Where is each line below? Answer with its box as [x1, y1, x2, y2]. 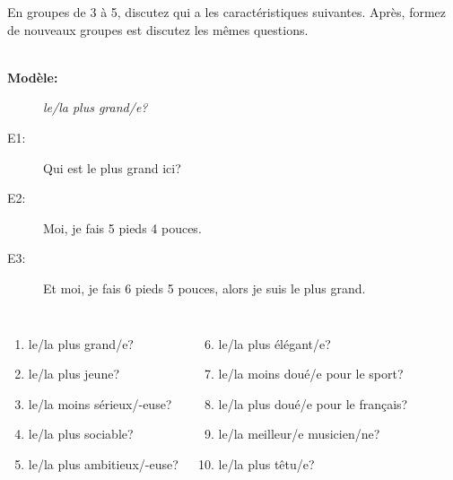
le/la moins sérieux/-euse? [28, 394, 172, 413]
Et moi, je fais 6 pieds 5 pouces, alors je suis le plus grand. [43, 278, 366, 297]
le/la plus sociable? [28, 424, 134, 443]
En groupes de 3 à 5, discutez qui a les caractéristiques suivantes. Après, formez [7, 3, 447, 21]
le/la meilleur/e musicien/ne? [218, 424, 380, 443]
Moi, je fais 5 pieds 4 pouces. [43, 218, 202, 237]
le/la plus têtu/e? [218, 454, 315, 473]
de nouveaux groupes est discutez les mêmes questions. [7, 20, 309, 39]
